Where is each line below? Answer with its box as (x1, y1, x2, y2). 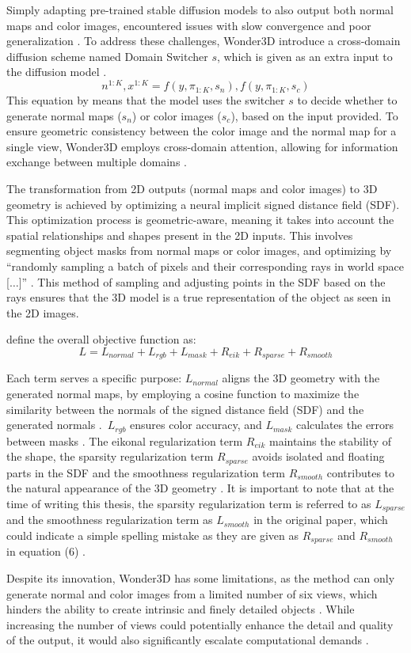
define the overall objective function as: (6, 331, 196, 347)
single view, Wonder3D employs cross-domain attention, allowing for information (6, 138, 398, 154)
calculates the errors (295, 416, 394, 433)
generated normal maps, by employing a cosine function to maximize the (6, 385, 360, 401)
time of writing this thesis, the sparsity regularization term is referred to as (6, 495, 371, 511)
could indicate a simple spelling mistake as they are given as (6, 526, 299, 543)
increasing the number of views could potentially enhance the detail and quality (6, 616, 394, 632)
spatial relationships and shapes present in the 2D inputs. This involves (6, 226, 353, 243)
